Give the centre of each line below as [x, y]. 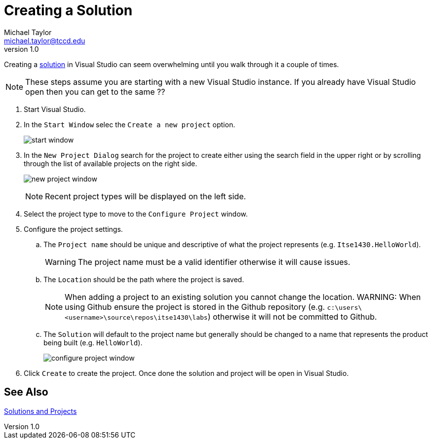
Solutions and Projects [40, 411]
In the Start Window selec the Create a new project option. [130, 124]
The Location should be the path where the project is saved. [144, 279]
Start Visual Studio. [55, 109]
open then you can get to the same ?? [95, 92]
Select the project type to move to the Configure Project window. [136, 214]
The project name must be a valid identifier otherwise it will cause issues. [214, 262]
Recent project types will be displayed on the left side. [146, 196]
